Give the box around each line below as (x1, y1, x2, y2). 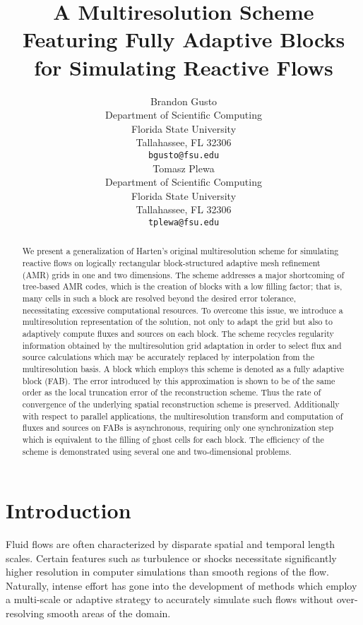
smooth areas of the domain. (47, 606, 171, 621)
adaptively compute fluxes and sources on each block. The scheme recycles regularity (22, 327, 334, 339)
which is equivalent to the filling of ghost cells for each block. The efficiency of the (22, 433, 324, 445)
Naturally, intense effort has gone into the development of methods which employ (6, 578, 357, 593)
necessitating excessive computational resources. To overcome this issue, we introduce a (22, 304, 343, 316)
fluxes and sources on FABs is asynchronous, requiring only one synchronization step (22, 422, 334, 434)
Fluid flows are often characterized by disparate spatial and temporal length (6, 537, 335, 552)
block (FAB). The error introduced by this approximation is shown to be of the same (22, 374, 335, 386)
